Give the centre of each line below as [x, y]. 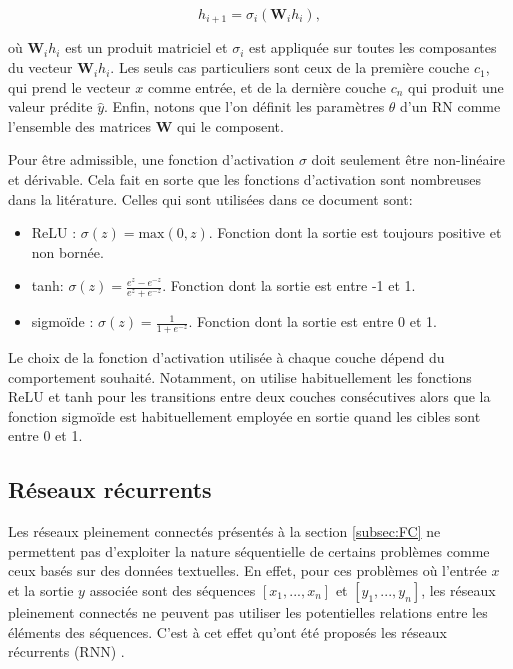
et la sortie [41, 590]
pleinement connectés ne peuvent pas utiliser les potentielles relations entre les [248, 612]
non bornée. [67, 251]
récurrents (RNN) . [66, 651]
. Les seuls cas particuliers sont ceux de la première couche [290, 67]
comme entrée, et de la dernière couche [266, 86]
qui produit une [456, 86]
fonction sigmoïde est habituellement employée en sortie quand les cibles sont [244, 415]
